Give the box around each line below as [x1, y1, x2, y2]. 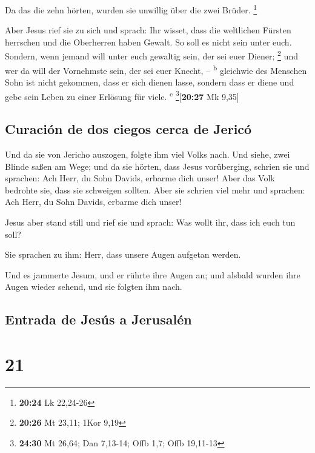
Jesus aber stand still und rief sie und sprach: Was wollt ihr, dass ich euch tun [5, 215, 296, 228]
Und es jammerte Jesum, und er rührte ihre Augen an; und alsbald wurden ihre [5, 268, 300, 281]
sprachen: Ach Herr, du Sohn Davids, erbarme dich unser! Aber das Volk [5, 172, 275, 184]
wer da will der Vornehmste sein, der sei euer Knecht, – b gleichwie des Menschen [5, 62, 307, 76]
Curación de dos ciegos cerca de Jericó [5, 119, 252, 138]
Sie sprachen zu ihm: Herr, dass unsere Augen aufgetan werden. [5, 248, 241, 261]
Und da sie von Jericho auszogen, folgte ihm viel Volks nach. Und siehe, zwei [5, 147, 290, 160]
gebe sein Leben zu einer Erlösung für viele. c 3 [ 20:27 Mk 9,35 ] [5, 88, 239, 102]
